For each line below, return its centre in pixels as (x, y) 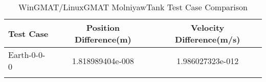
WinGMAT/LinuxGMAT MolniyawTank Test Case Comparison (133, 7)
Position (103, 27)
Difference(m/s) (208, 39)
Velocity (208, 27)
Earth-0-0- (27, 55)
